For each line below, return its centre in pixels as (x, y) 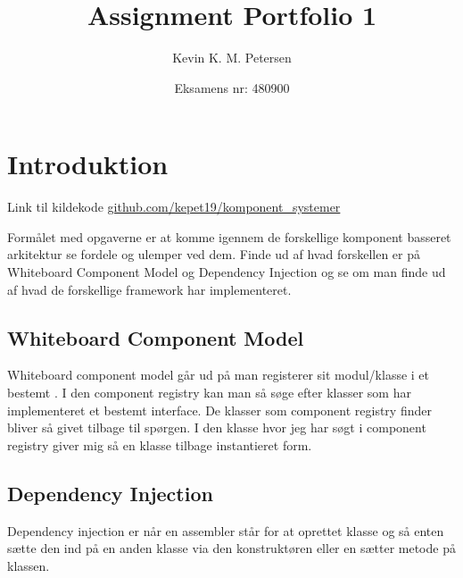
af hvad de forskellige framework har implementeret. (149, 289)
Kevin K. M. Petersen (232, 58)
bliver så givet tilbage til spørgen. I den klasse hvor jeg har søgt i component (217, 427)
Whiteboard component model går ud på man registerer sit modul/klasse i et (219, 375)
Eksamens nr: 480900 (232, 87)
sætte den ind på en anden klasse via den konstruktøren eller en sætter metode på (231, 548)
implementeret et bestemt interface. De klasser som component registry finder (219, 410)
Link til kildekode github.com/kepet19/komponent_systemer (174, 207)
